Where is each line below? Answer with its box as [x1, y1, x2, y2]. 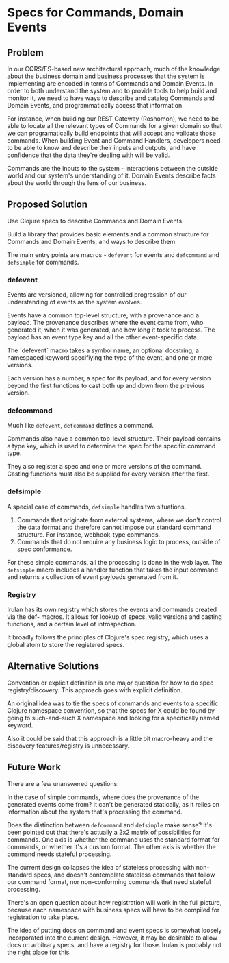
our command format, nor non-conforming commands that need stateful [7, 877, 211, 886]
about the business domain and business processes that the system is [7, 72, 205, 80]
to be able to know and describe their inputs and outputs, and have [7, 144, 196, 151]
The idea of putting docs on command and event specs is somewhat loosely [7, 926, 222, 934]
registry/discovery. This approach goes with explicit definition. [7, 685, 183, 694]
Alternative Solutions [7, 660, 100, 672]
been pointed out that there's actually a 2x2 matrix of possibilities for [7, 828, 201, 836]
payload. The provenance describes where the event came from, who [7, 319, 204, 327]
